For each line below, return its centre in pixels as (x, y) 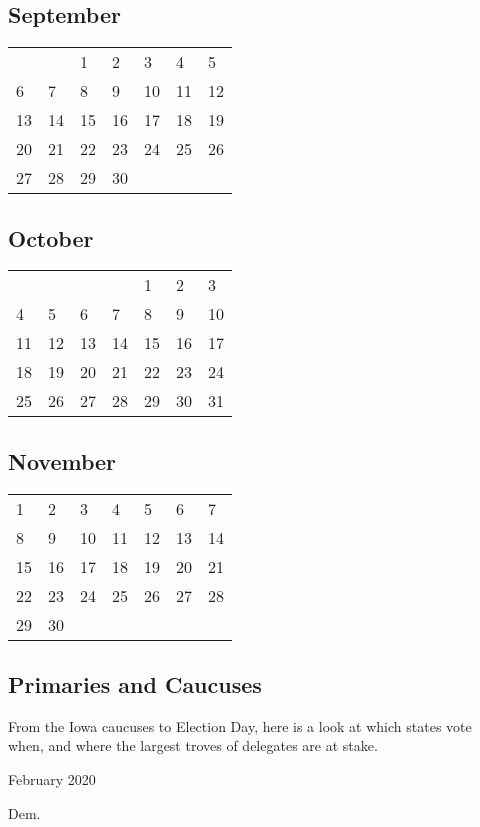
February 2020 (52, 779)
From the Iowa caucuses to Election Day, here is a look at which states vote (240, 725)
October (51, 237)
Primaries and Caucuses (135, 684)
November (62, 460)
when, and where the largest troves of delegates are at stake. (193, 745)
